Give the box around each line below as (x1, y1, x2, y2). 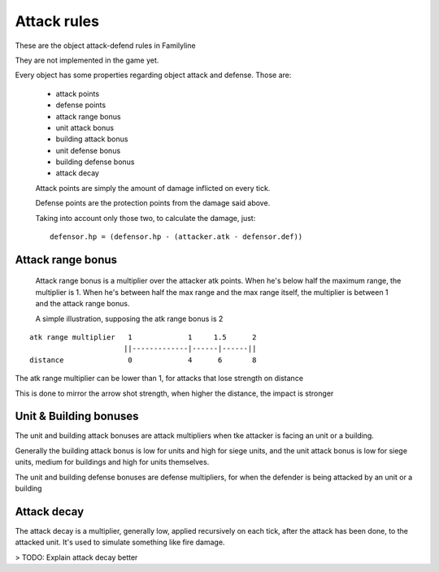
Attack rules (15, 12, 99, 30)
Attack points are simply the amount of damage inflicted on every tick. (35, 183, 271, 193)
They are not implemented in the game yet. (15, 55, 159, 65)
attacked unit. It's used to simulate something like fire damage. (15, 537, 225, 548)
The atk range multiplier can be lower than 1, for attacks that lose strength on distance (15, 374, 304, 383)
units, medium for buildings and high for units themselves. (15, 457, 210, 467)
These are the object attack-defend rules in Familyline (15, 41, 196, 50)
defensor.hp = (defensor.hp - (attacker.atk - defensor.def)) (50, 232, 303, 241)
